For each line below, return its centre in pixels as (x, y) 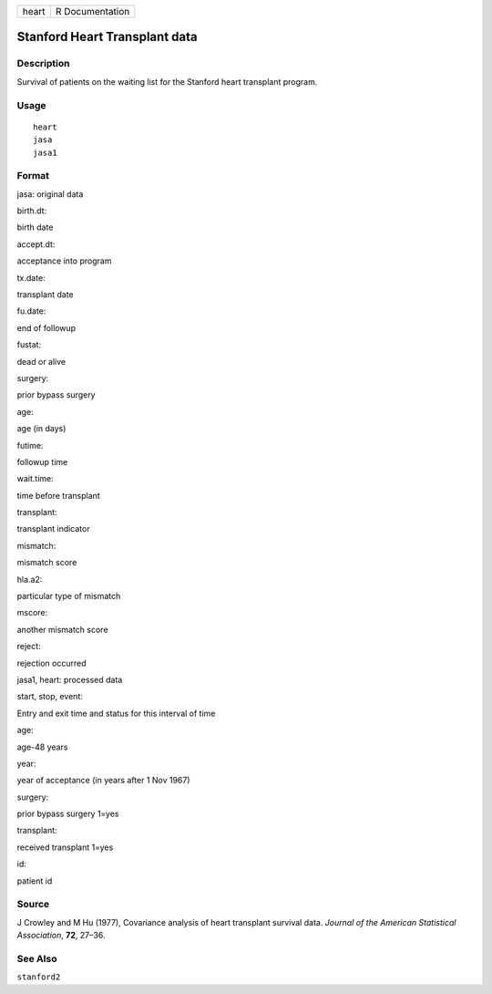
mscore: (32, 613)
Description (43, 64)
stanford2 (39, 977)
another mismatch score (62, 629)
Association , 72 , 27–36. (61, 936)
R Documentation (92, 11)
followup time (42, 461)
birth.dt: (32, 211)
